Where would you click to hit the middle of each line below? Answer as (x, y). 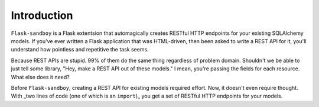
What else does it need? (40, 77)
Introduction (42, 15)
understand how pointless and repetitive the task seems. (80, 50)
